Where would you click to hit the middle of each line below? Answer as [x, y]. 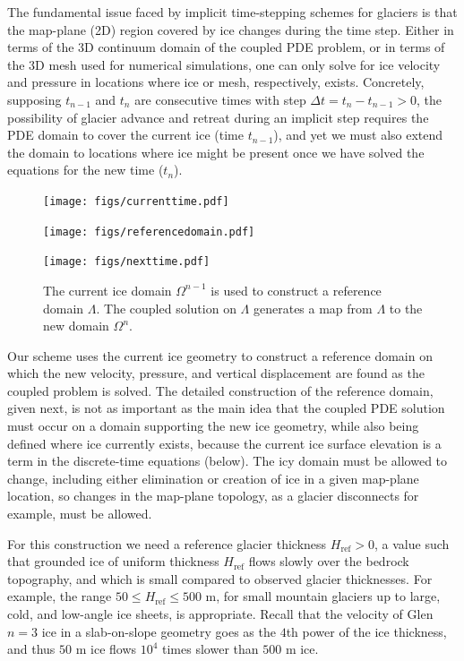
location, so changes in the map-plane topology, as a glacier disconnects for [213, 496]
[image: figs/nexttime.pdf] [127, 262]
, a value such [412, 543]
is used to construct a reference [296, 290]
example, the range [60, 596]
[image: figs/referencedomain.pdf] [149, 232]
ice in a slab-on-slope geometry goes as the [159, 631]
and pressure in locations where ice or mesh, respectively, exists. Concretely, [216, 82]
